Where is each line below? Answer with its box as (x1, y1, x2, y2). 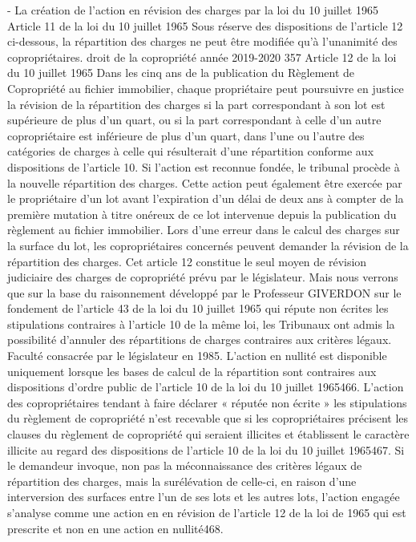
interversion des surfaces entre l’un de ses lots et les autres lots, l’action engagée (7, 488, 400, 505)
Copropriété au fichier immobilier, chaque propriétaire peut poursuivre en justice (7, 79, 404, 96)
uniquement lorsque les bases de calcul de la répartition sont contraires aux (7, 362, 377, 379)
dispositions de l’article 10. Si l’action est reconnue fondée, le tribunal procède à (7, 158, 400, 175)
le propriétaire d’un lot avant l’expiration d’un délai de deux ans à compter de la (7, 190, 404, 207)
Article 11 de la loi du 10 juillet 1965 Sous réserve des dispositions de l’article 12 (7, 17, 403, 34)
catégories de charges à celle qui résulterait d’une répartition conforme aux (7, 143, 374, 160)
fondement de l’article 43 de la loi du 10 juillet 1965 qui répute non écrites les (7, 300, 389, 317)
